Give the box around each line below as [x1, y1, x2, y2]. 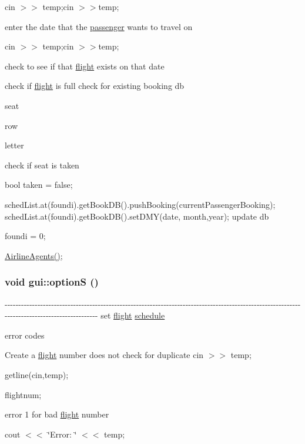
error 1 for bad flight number [5, 408, 109, 420]
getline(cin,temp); [5, 368, 69, 380]
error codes [5, 329, 45, 341]
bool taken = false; [5, 178, 73, 191]
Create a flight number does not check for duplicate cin [5, 349, 204, 361]
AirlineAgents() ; [5, 249, 63, 261]
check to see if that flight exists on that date [5, 59, 165, 72]
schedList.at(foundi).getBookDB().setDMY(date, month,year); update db [5, 210, 269, 222]
